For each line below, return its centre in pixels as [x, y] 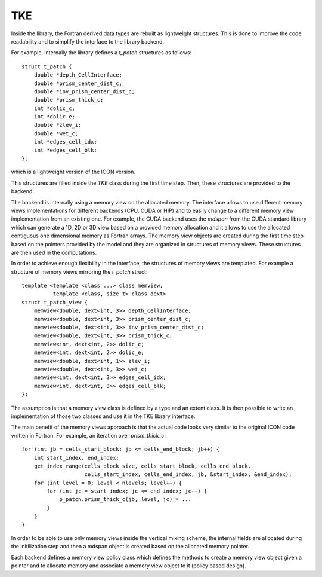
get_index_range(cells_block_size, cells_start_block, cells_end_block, [143, 466]
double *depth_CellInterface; [78, 75]
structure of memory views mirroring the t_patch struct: [79, 271]
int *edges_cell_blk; [66, 150]
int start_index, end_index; [76, 458]
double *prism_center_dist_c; [78, 83]
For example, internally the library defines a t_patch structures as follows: [101, 53]
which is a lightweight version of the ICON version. [73, 172]
